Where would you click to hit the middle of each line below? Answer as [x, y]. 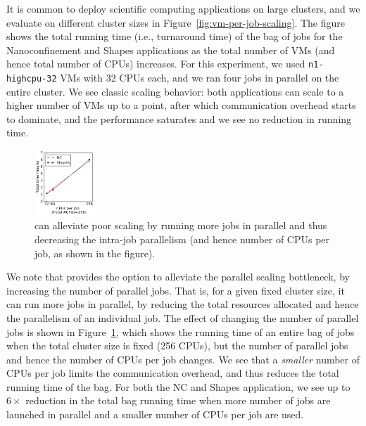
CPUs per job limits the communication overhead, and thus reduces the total [173, 373]
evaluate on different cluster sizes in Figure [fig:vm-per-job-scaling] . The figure [176, 22]
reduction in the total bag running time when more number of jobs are [178, 400]
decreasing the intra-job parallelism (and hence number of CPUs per [182, 239]
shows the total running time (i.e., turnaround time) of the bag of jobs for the [175, 36]
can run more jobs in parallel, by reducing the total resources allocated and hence [183, 304]
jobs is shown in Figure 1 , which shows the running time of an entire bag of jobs [181, 331]
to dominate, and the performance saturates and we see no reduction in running [179, 118]
